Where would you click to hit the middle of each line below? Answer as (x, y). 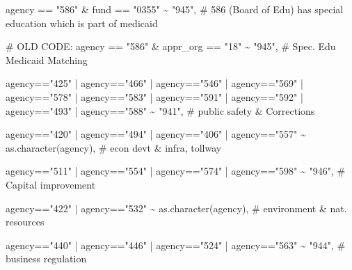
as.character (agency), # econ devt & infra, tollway (114, 147)
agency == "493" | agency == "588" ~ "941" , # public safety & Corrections (160, 110)
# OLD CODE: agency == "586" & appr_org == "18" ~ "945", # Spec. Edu (171, 46)
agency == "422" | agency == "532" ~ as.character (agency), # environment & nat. (176, 208)
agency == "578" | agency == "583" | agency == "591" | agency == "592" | (154, 96)
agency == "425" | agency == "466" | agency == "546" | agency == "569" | (154, 83)
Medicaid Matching (47, 59)
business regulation (46, 259)
